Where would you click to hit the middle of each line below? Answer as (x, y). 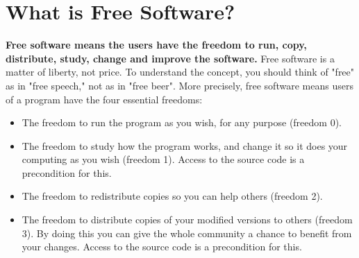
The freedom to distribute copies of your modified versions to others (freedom (187, 220)
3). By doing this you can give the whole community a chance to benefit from (187, 233)
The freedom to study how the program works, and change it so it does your (185, 145)
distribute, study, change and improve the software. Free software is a (170, 58)
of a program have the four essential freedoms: (104, 99)
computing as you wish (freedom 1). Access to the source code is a (163, 159)
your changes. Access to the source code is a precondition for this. (162, 247)
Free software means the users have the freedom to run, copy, (156, 45)
